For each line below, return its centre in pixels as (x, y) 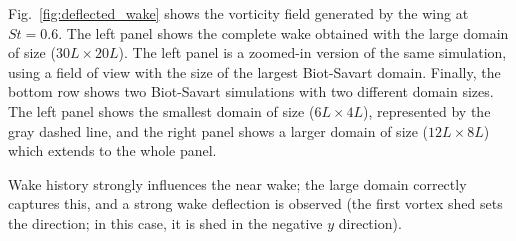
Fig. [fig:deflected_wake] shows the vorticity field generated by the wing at (238, 13)
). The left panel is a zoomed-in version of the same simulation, (312, 52)
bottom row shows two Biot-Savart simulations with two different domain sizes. (251, 91)
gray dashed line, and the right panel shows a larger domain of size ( (218, 130)
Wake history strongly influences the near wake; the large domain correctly (237, 183)
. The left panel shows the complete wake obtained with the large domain (283, 32)
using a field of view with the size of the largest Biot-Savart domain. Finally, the (254, 71)
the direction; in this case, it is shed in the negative (165, 222)
